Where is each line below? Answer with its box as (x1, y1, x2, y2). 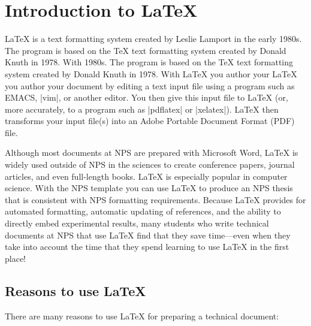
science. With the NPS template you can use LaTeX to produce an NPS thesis (5, 182, 293, 194)
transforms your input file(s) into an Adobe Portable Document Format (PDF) (5, 114, 295, 127)
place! (5, 252, 26, 264)
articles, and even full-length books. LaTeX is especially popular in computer (5, 170, 288, 182)
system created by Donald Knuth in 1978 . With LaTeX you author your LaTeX (5, 67, 297, 80)
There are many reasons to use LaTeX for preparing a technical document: (5, 309, 279, 322)
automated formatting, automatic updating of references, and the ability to (5, 205, 281, 218)
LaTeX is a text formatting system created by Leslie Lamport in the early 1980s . (5, 32, 302, 45)
